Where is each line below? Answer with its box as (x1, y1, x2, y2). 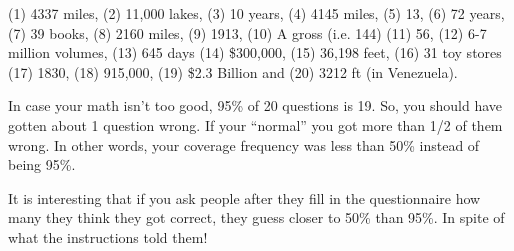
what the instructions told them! (8, 226, 208, 247)
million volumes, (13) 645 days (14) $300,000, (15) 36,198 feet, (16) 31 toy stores (8, 42, 502, 63)
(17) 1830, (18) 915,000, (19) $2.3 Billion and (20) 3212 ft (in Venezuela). (8, 61, 458, 82)
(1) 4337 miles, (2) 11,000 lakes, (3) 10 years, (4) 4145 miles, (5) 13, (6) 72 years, (8, 3, 505, 23)
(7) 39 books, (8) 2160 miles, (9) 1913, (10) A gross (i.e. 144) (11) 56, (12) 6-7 (8, 22, 487, 43)
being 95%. (8, 154, 76, 175)
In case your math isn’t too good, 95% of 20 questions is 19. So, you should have (8, 95, 502, 116)
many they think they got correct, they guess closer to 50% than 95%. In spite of (8, 207, 505, 228)
